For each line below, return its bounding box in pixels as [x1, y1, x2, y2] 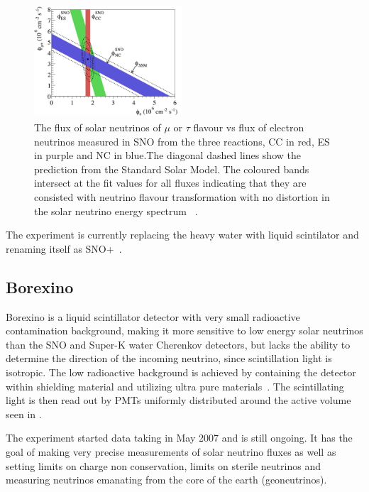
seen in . [6, 406, 42, 421]
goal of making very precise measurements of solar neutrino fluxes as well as [6, 444, 336, 459]
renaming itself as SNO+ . [6, 241, 122, 256]
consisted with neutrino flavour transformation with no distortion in [34, 189, 330, 204]
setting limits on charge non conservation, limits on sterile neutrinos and [6, 458, 321, 473]
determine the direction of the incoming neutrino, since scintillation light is [6, 351, 332, 366]
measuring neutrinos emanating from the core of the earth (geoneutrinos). [6, 472, 327, 487]
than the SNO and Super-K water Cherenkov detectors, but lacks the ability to [6, 337, 351, 351]
